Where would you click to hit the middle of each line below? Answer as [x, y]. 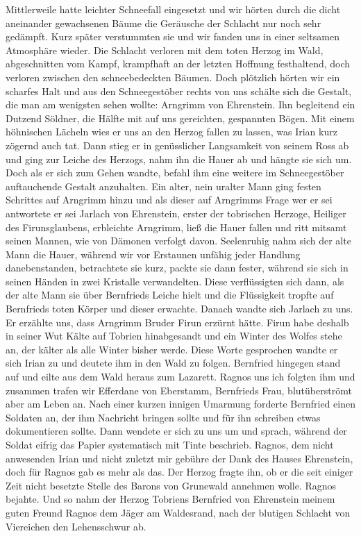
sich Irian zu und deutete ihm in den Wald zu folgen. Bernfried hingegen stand [173, 363]
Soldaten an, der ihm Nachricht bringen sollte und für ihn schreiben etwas [163, 417]
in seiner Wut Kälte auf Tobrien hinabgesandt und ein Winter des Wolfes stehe [174, 336]
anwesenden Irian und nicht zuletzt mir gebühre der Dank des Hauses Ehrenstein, [179, 458]
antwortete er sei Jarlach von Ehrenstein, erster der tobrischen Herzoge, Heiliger [176, 213]
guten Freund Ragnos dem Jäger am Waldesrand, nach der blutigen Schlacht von [178, 512]
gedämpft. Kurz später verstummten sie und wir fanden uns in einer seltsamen [173, 36]
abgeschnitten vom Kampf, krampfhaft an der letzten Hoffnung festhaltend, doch [178, 64]
